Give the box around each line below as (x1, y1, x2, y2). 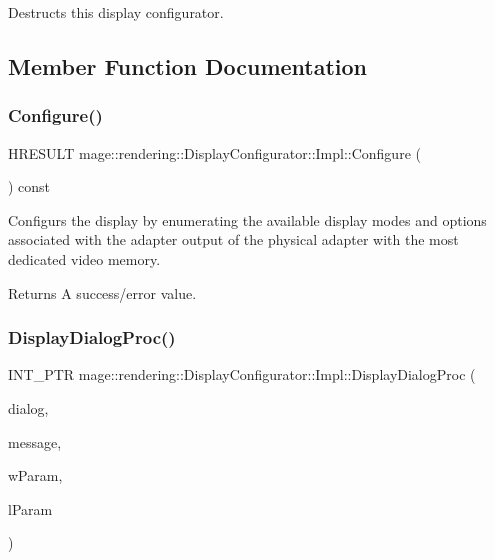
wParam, (8, 465, 63, 486)
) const (8, 176, 51, 197)
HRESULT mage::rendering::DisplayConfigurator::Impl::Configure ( (8, 142, 421, 163)
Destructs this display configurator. (8, 2, 224, 22)
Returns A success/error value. (8, 282, 197, 303)
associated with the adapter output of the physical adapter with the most (8, 229, 459, 250)
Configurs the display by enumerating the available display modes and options (8, 209, 487, 230)
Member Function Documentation (8, 50, 368, 81)
